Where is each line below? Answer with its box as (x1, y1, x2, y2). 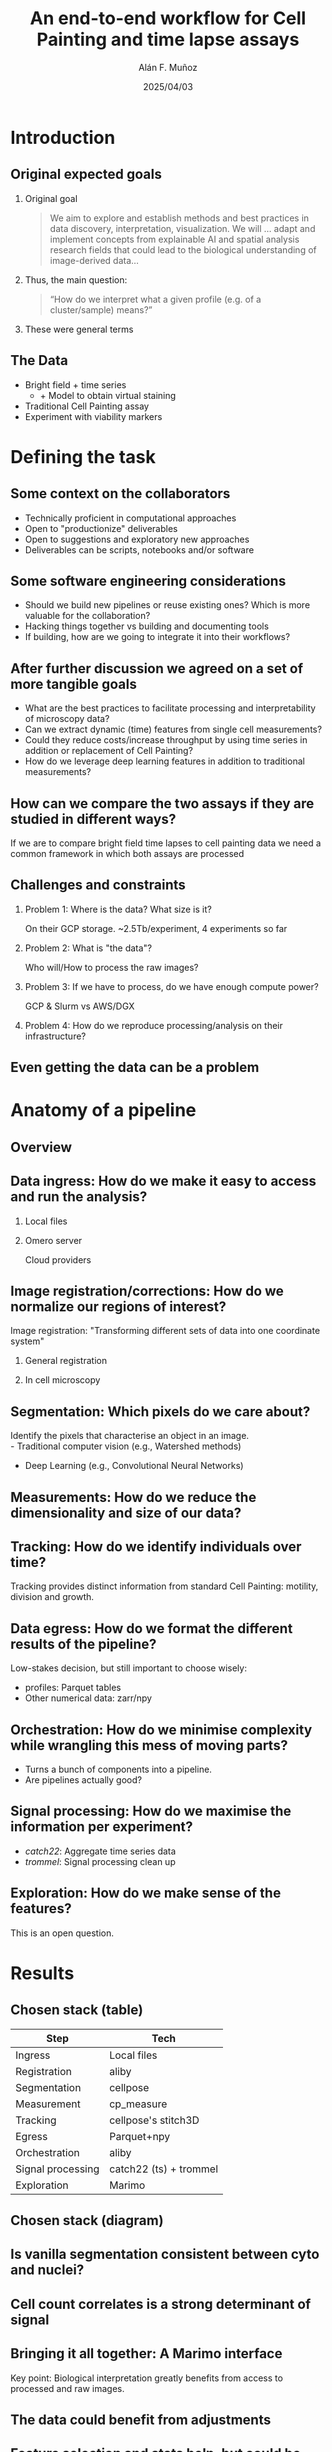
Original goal (24, 192, 78, 204)
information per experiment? (10, 1818, 193, 1836)
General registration (24, 1355, 108, 1367)
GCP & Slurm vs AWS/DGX (24, 1000, 135, 1012)
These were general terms (24, 323, 134, 335)
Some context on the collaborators (10, 485, 231, 502)
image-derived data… (49, 254, 140, 266)
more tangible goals (10, 675, 137, 692)
